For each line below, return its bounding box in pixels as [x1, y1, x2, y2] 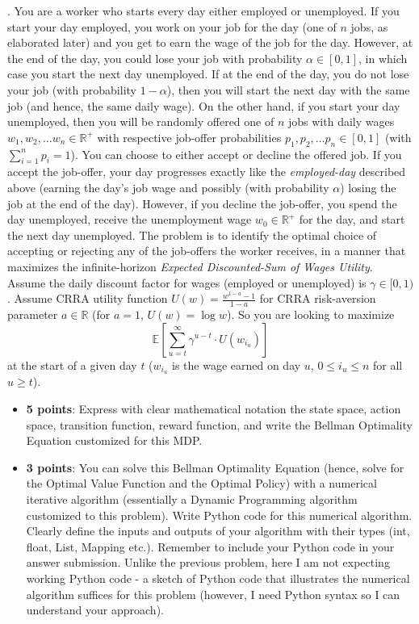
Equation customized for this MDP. [26, 432, 203, 449]
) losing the [340, 178, 396, 195]
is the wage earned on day [171, 356, 301, 373]
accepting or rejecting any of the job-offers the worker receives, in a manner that [7, 242, 406, 259]
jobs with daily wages [287, 113, 395, 130]
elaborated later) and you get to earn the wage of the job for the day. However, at [7, 34, 413, 51]
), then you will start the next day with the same [166, 81, 410, 98]
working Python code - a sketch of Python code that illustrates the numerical [26, 569, 410, 586]
